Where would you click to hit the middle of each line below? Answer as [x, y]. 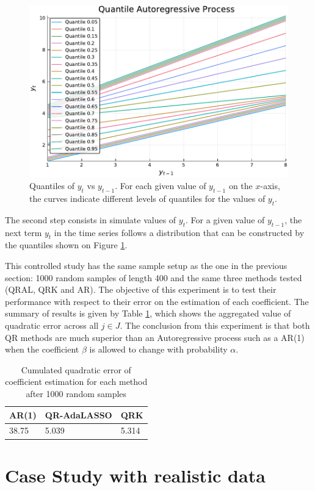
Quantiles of [52, 186]
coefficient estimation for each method [76, 382]
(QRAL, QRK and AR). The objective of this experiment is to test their [141, 289]
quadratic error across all [52, 325]
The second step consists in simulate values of [91, 219]
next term [24, 232]
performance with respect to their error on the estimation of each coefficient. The [157, 301]
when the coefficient [42, 349]
